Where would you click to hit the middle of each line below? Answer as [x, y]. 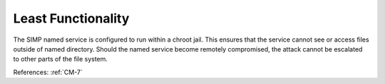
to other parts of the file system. [61, 59]
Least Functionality [71, 18]
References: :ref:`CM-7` [48, 72]
